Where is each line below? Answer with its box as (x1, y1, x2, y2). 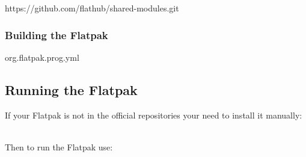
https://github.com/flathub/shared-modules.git (5, 2, 179, 14)
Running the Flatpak (5, 80, 138, 99)
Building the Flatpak (5, 27, 108, 42)
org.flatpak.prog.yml (5, 51, 79, 63)
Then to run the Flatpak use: (5, 140, 113, 153)
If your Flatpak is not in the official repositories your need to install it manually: (5, 108, 302, 121)
